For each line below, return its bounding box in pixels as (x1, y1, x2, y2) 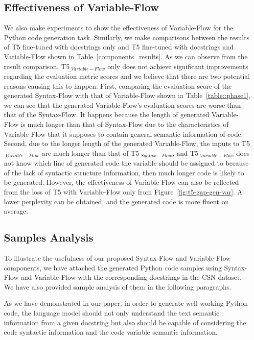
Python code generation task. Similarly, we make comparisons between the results (4, 32, 250, 42)
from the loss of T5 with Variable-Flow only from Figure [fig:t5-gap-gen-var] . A (4, 187, 243, 197)
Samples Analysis (4, 230, 93, 245)
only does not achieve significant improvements (107, 61, 248, 71)
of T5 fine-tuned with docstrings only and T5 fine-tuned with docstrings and (4, 42, 234, 52)
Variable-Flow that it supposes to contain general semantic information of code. (4, 128, 243, 139)
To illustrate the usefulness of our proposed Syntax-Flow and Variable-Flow (4, 253, 231, 263)
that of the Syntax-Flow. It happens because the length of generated (4, 109, 209, 120)
